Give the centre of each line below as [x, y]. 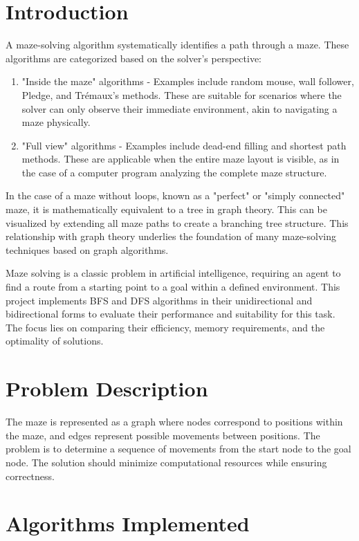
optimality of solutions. [55, 341]
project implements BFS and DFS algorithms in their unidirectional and [159, 300]
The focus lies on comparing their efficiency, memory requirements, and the [165, 327]
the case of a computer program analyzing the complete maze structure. [174, 172]
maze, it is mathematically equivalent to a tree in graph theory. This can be [166, 209]
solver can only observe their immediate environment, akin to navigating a [179, 108]
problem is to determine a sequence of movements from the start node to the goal [178, 449]
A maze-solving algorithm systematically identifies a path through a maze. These [177, 45]
